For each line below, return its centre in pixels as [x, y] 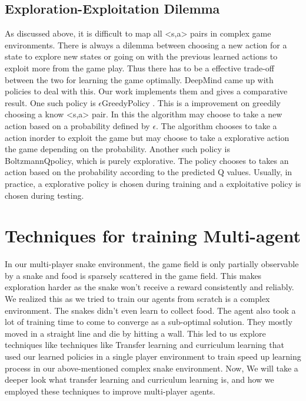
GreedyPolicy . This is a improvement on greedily [191, 102]
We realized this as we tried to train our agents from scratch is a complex [137, 299]
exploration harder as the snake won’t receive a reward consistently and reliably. [149, 287]
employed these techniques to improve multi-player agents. [110, 391]
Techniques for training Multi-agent [153, 236]
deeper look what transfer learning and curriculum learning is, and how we [139, 379]
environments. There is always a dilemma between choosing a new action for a [146, 45]
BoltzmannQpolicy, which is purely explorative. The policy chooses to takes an [147, 160]
